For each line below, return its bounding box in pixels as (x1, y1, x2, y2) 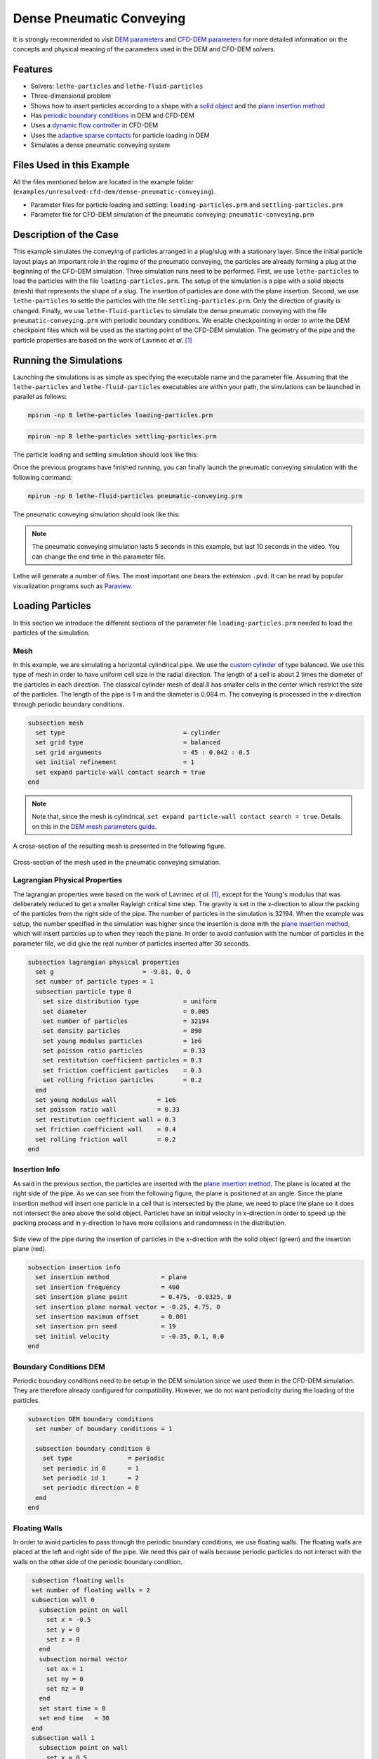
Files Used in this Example (13, 159, 130, 171)
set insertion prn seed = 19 (35, 1323, 176, 1331)
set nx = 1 (46, 1665, 84, 1673)
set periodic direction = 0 (42, 1484, 140, 1492)
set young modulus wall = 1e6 (35, 1096, 176, 1104)
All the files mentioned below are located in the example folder (13, 178, 194, 186)
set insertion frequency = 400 (35, 1283, 180, 1291)
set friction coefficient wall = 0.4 (35, 1126, 176, 1133)
